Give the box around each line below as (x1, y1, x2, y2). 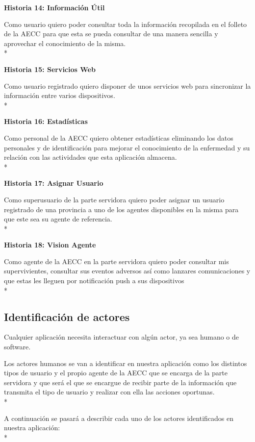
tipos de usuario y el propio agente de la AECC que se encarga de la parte (4, 368, 228, 378)
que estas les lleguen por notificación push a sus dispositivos (4, 275, 184, 286)
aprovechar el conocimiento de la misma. (4, 38, 126, 48)
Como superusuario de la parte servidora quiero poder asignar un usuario (4, 194, 225, 204)
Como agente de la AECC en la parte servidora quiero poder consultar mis (4, 256, 229, 266)
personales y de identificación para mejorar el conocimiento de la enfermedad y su (4, 142, 250, 152)
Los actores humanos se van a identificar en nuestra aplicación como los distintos (4, 358, 247, 368)
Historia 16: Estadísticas (4, 116, 88, 126)
